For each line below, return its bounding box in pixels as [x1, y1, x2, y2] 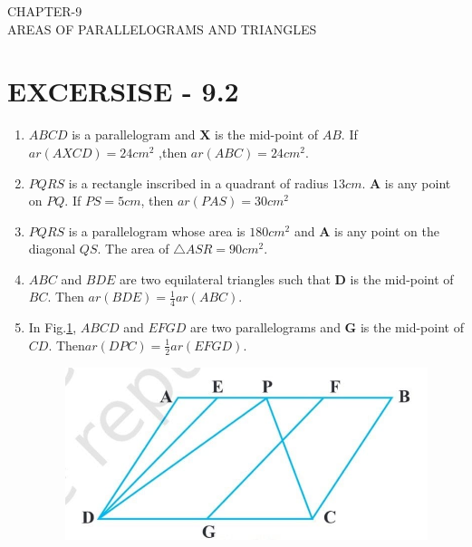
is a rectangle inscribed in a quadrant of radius [68, 173, 329, 192]
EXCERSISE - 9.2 [7, 72, 239, 110]
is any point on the [333, 221, 439, 240]
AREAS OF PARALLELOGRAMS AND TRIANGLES [7, 19, 317, 38]
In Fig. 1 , [28, 318, 77, 337]
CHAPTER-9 [7, 2, 82, 20]
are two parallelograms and [190, 318, 341, 337]
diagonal [28, 239, 76, 258]
